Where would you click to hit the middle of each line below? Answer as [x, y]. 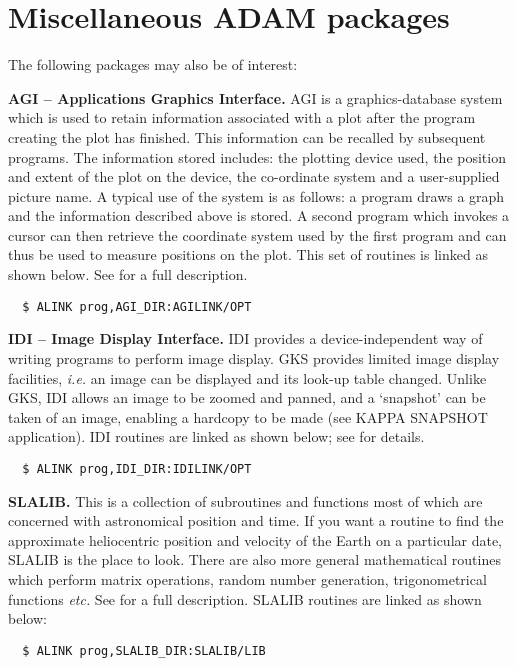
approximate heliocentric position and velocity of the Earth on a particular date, [255, 539]
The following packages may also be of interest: [153, 64]
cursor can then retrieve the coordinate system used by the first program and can [257, 234]
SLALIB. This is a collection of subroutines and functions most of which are [245, 500]
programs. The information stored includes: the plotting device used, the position [257, 156]
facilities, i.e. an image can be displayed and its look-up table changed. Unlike [247, 377]
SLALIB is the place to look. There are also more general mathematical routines [254, 559]
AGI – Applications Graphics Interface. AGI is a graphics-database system [255, 97]
